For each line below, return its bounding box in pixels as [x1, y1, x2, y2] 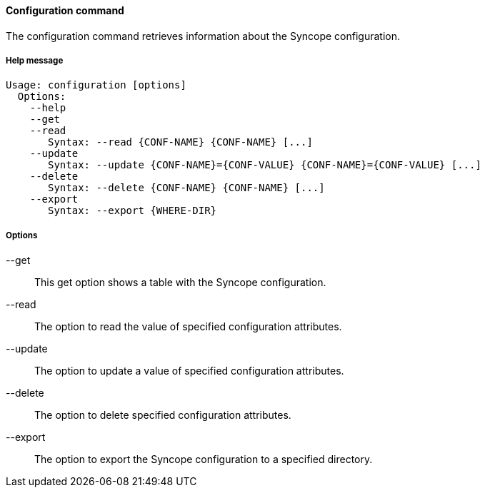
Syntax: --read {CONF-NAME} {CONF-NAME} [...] [48, 136, 313, 148]
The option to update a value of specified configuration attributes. [34, 365, 344, 377]
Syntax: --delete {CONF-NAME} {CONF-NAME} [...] [48, 182, 325, 194]
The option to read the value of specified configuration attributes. [34, 320, 342, 333]
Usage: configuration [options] [6, 79, 186, 91]
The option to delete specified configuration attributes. [34, 409, 291, 422]
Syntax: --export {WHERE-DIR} [48, 205, 217, 217]
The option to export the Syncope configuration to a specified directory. [34, 453, 373, 466]
